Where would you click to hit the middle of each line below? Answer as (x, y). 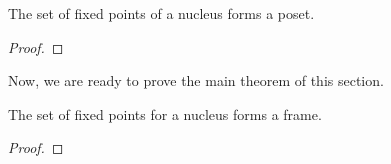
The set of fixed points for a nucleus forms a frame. (165, 113)
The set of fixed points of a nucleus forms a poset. (161, 13)
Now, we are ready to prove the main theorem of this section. (196, 80)
